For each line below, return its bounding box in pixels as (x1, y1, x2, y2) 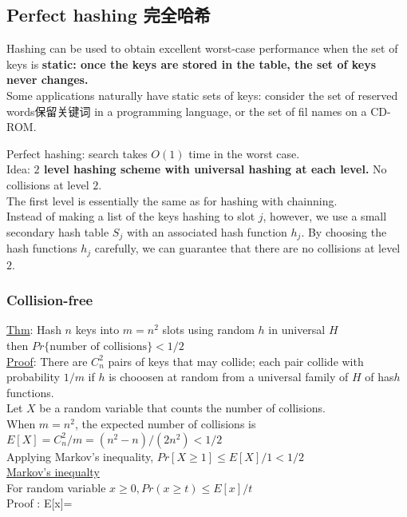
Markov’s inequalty (6, 463, 100, 480)
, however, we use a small (263, 208, 387, 225)
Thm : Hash (6, 321, 61, 338)
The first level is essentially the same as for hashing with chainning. (6, 192, 338, 209)
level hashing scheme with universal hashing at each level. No (43, 161, 387, 177)
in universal (268, 321, 326, 338)
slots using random (162, 321, 255, 338)
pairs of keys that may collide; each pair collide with (108, 352, 364, 369)
